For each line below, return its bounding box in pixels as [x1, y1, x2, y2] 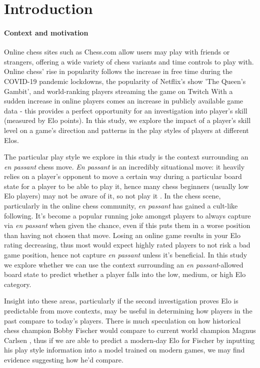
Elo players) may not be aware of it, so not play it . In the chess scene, [4, 190, 221, 201]
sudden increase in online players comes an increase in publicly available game [4, 95, 243, 106]
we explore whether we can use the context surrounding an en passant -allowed [4, 259, 243, 269]
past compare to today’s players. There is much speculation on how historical [4, 315, 241, 325]
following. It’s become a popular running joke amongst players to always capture [4, 210, 251, 220]
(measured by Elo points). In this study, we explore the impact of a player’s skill [4, 115, 251, 125]
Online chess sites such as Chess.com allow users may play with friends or [4, 46, 230, 57]
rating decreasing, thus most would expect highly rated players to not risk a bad [4, 239, 250, 250]
